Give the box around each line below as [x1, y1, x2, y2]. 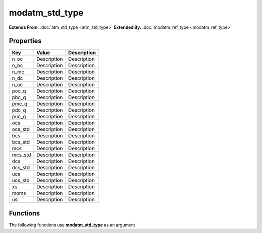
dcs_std [12, 164, 30, 171]
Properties [9, 37, 42, 45]
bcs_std [12, 139, 30, 145]
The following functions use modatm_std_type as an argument [9, 222, 135, 228]
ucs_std [12, 177, 30, 184]
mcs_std [12, 151, 31, 158]
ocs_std [12, 126, 30, 133]
